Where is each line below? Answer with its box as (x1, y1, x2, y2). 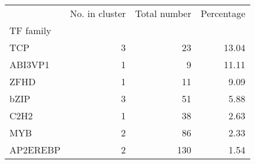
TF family (9, 24, 51, 37)
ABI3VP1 (9, 58, 50, 71)
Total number (135, 6, 191, 20)
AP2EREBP (9, 143, 61, 156)
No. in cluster (69, 6, 126, 20)
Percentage (200, 6, 246, 20)
